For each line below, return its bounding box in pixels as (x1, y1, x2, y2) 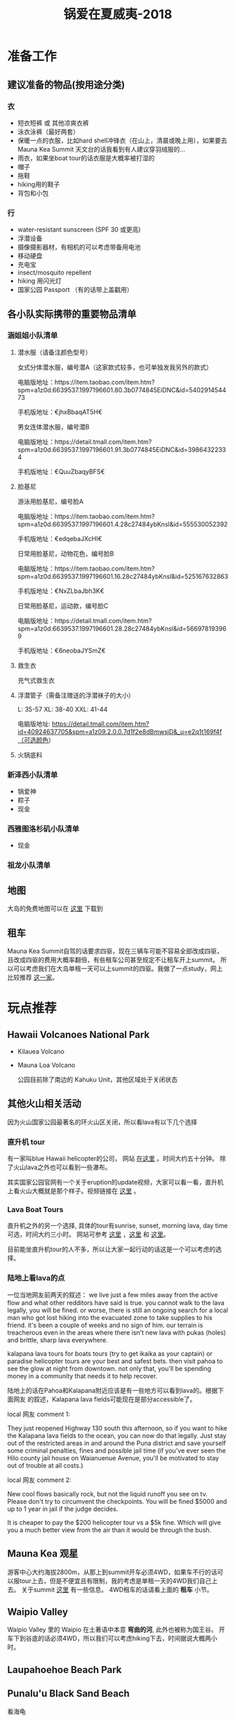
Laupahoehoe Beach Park (7, 1664, 122, 1676)
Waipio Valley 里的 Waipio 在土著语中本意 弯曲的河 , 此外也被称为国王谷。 (7, 1625, 217, 1634)
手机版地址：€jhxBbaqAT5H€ (17, 408, 103, 416)
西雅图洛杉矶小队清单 (7, 824, 79, 834)
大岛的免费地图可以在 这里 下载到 (7, 905, 103, 913)
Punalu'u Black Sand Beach (7, 1688, 130, 1700)
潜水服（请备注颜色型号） (17, 348, 92, 356)
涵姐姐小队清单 (7, 331, 58, 340)
